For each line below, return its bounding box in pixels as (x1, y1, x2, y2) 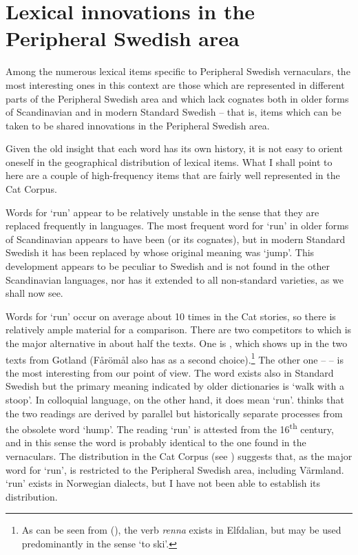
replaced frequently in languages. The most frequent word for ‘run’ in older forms (6, 218, 349, 233)
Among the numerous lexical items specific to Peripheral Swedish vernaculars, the (6, 64, 350, 78)
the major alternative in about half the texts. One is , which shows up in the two (6, 336, 348, 350)
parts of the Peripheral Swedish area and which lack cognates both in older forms (6, 91, 349, 105)
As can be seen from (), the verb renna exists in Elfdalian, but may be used (21, 523, 341, 537)
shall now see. (6, 286, 63, 300)
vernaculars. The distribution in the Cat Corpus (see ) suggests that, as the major (6, 449, 352, 463)
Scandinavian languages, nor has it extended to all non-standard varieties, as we (6, 272, 344, 286)
